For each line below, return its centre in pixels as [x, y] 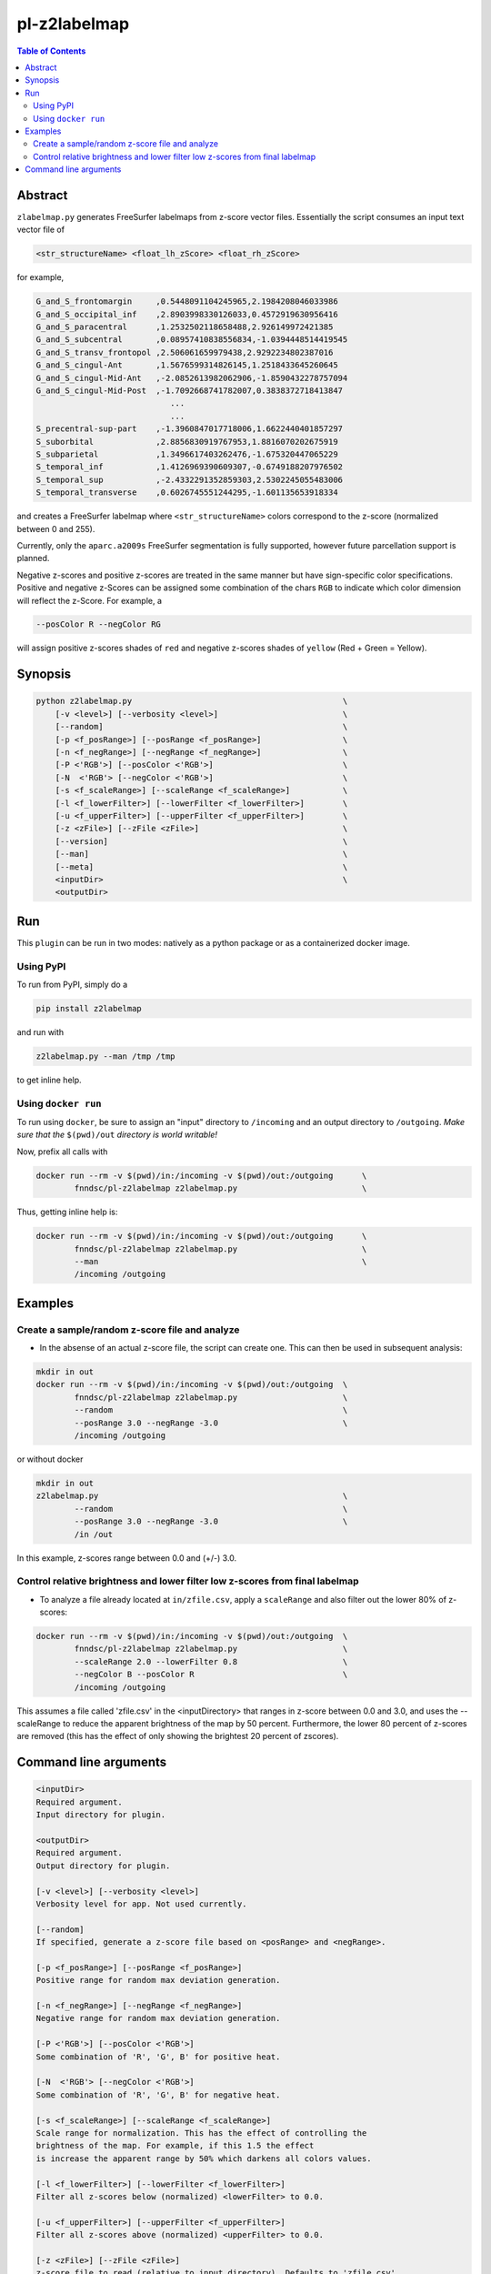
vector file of [41, 230]
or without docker [50, 1459]
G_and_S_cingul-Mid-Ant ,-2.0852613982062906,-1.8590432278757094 [192, 378]
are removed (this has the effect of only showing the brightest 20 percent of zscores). [178, 1736]
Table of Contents [51, 51]
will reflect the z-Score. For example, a [90, 600]
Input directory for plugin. [101, 1815]
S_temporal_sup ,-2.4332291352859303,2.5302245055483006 [190, 479]
